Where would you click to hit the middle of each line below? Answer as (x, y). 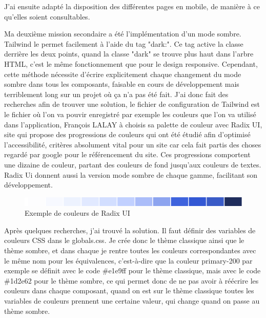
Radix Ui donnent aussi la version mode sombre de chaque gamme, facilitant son (131, 174)
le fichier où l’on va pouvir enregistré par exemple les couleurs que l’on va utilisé (130, 114)
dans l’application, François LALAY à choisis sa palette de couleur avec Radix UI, (133, 124)
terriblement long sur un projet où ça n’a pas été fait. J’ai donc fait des (116, 94)
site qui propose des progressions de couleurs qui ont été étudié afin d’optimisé (127, 134)
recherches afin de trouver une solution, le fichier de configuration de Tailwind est (132, 104)
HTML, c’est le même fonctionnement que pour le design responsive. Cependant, (131, 63)
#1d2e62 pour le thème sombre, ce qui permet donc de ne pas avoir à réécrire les (131, 280)
